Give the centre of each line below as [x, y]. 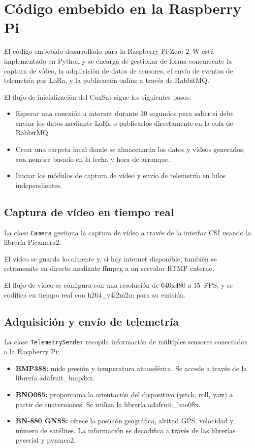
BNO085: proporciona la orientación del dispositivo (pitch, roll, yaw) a [124, 394]
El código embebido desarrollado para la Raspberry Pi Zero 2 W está [109, 51]
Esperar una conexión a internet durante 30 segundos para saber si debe [125, 113]
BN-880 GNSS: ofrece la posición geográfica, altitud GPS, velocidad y [125, 421]
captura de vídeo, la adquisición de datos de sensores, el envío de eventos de [119, 70]
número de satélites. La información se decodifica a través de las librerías [126, 430]
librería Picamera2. [33, 242]
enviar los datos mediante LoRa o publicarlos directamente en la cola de [124, 123]
